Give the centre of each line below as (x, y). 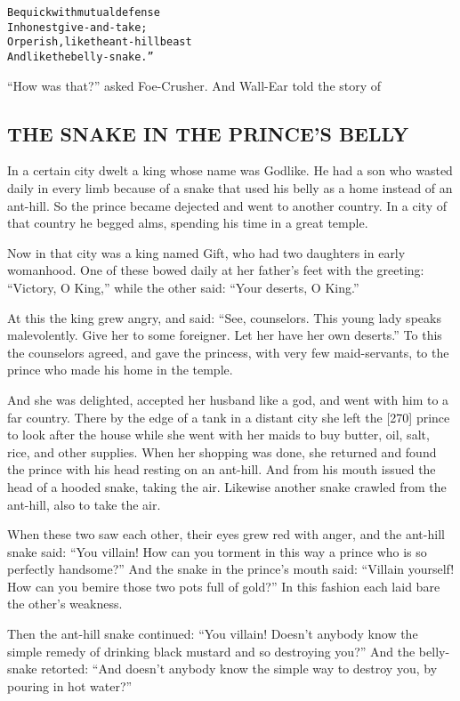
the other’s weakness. (65, 604)
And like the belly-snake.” (81, 56)
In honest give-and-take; (77, 27)
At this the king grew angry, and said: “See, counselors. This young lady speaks (224, 317)
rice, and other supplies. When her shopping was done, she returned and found (222, 451)
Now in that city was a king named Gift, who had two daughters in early (206, 252)
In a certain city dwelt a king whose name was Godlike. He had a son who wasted (230, 170)
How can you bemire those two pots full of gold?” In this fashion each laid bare (224, 586)
